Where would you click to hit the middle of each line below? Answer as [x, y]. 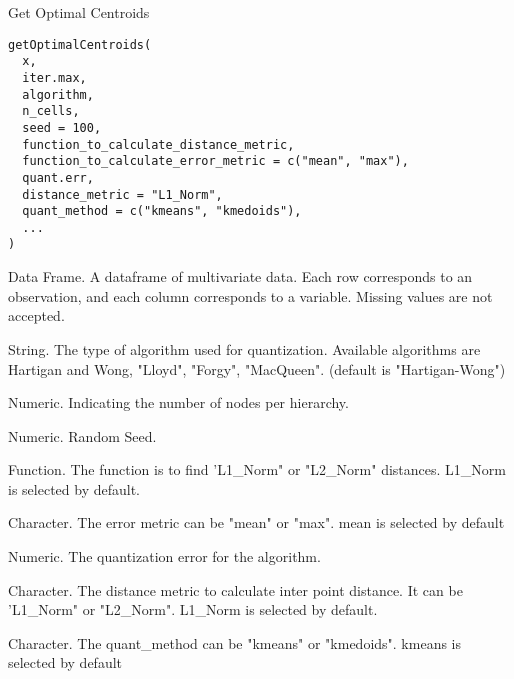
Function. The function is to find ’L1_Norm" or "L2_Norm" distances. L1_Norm [257, 469]
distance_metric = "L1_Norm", [122, 194]
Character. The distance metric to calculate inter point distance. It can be [235, 589]
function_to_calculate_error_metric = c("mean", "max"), [215, 161]
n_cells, [51, 111]
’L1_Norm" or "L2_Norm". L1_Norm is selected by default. [193, 609]
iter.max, [54, 77]
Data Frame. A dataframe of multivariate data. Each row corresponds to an [240, 276]
